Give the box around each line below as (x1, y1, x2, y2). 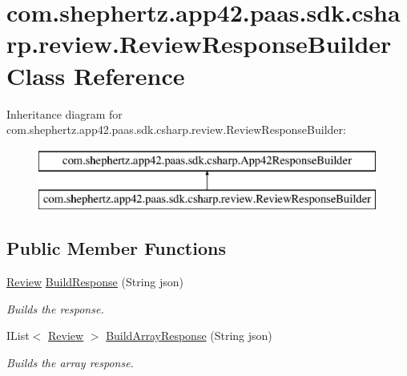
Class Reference (6, 59, 185, 91)
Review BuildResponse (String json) (6, 273, 184, 290)
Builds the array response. (6, 354, 134, 370)
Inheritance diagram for (6, 105, 123, 122)
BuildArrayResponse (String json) (106, 327, 272, 344)
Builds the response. (6, 300, 104, 317)
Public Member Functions (6, 236, 226, 261)
